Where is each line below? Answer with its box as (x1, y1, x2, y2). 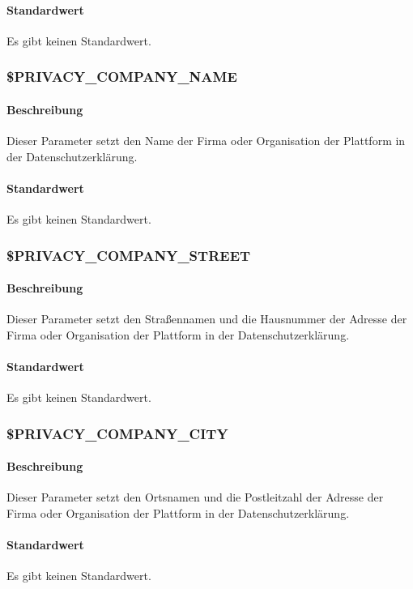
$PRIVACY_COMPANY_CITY (6, 423, 228, 443)
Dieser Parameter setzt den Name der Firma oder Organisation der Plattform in (6, 132, 406, 149)
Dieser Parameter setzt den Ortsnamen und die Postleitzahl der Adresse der (6, 489, 384, 506)
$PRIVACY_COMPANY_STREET (6, 245, 251, 265)
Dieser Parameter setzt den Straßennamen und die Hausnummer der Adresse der (6, 310, 407, 327)
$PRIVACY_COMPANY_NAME (6, 66, 237, 87)
